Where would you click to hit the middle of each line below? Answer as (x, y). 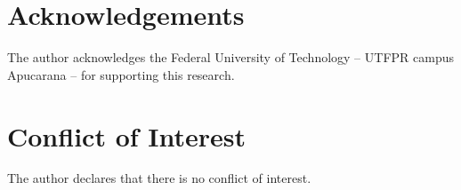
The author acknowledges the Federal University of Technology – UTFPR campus (230, 57)
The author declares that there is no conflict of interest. (159, 178)
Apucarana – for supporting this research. (121, 74)
